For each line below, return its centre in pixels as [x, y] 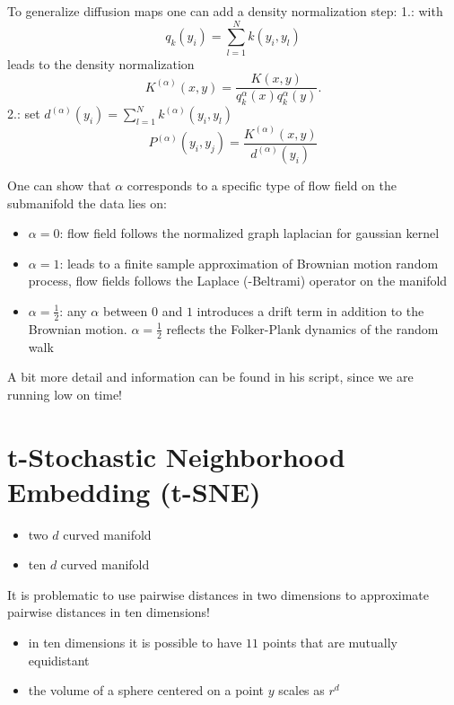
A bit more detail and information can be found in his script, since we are [210, 377]
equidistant [59, 660]
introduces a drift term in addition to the [310, 310]
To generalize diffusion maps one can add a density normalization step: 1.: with [225, 11]
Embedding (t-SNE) [134, 491]
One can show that [59, 185]
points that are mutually [330, 643]
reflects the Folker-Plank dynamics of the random [302, 328]
